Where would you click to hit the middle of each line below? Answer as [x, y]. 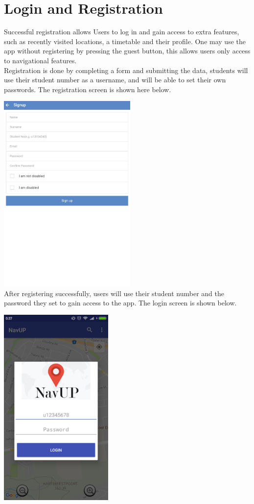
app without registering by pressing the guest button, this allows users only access [127, 51]
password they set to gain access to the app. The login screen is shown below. [120, 303]
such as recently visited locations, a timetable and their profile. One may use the [125, 41]
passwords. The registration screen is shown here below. [88, 89]
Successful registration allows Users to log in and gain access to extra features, [122, 32]
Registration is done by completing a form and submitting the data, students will [126, 70]
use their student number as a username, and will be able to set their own [115, 80]
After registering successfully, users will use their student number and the [114, 293]
